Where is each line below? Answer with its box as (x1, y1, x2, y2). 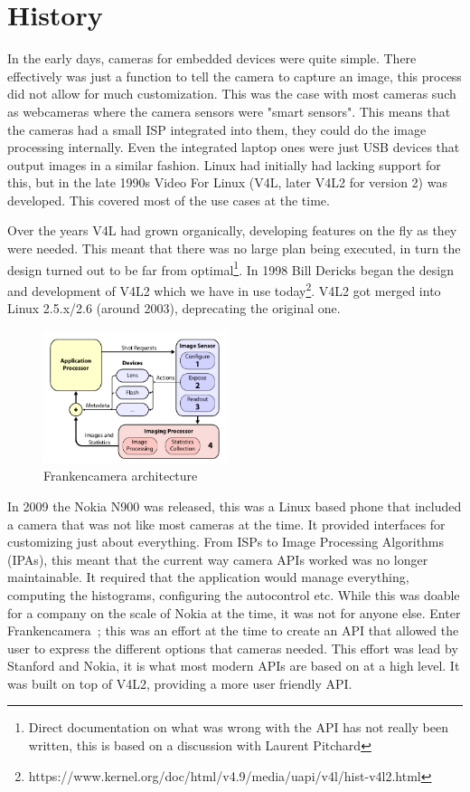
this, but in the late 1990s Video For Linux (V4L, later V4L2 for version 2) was (7, 173, 447, 192)
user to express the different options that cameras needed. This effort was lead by (7, 638, 458, 657)
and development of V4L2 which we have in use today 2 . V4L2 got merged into (7, 278, 441, 300)
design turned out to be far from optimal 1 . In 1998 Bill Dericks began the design (7, 257, 454, 279)
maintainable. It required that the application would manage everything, (7, 568, 409, 587)
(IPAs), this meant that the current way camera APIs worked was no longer (7, 549, 428, 568)
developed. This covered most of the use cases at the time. (7, 190, 330, 209)
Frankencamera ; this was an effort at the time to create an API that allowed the (7, 621, 459, 640)
